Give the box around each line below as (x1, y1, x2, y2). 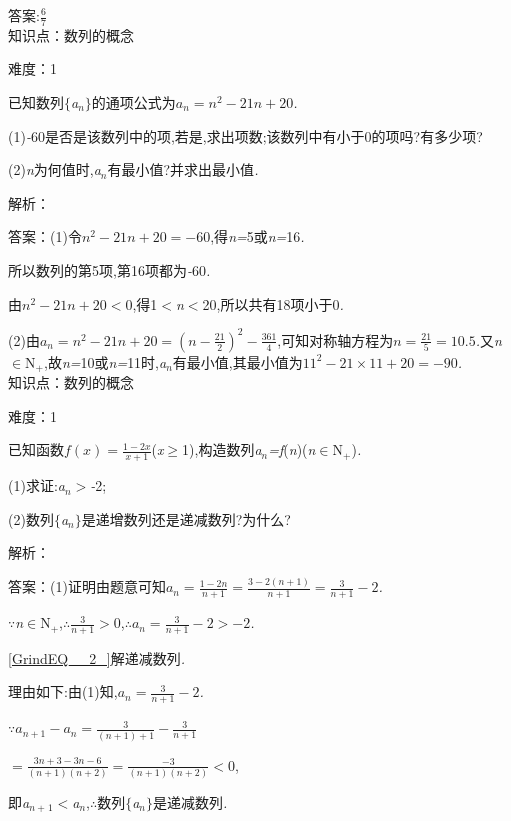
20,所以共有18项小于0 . (202, 293, 344, 314)
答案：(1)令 (8, 226, 82, 247)
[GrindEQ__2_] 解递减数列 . (8, 647, 185, 668)
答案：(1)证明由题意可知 (8, 576, 166, 597)
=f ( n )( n (268, 439, 316, 460)
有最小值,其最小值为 (172, 351, 303, 372)
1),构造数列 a (182, 439, 262, 460)
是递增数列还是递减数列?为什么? (81, 508, 291, 529)
